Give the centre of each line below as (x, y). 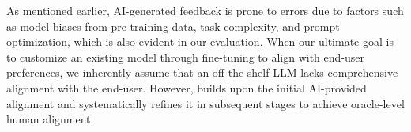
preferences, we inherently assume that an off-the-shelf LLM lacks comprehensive (202, 72)
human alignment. (50, 119)
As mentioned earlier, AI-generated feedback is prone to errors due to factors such (205, 10)
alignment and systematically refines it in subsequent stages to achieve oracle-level (205, 103)
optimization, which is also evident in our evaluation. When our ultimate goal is (200, 41)
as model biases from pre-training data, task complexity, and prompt (173, 26)
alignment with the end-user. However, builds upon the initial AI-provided (187, 87)
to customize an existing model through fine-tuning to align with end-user (185, 57)
